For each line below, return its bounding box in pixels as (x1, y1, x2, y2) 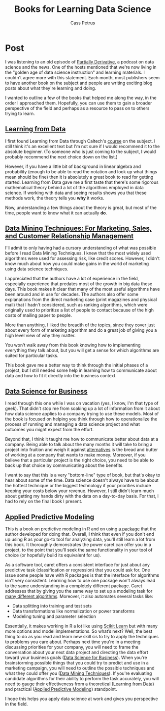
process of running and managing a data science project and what (5, 421, 140, 427)
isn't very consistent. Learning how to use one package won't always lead (5, 577, 156, 583)
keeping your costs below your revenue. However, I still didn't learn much (5, 488, 154, 494)
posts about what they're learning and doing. (5, 85, 97, 91)
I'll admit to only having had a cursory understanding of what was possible (5, 245, 157, 251)
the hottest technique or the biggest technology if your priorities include (5, 483, 151, 489)
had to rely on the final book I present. (5, 499, 83, 505)
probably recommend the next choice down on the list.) (5, 153, 118, 159)
